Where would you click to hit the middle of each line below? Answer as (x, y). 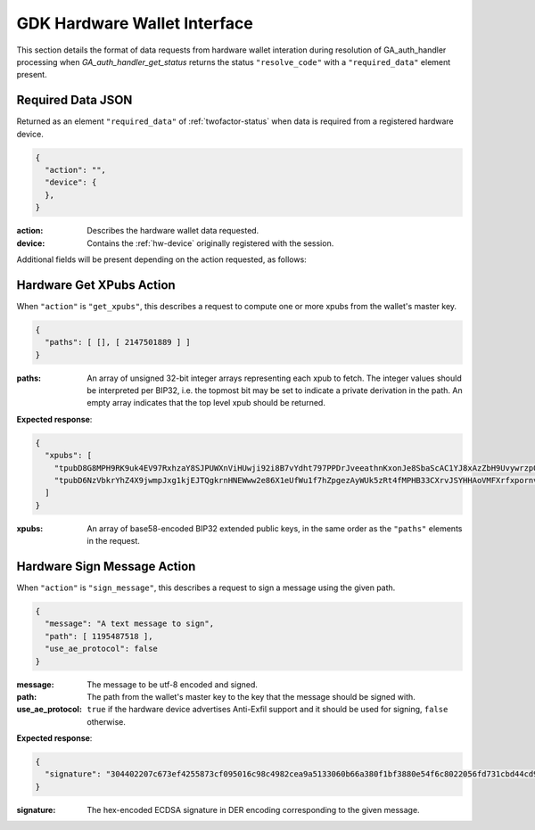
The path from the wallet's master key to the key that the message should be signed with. (251, 696)
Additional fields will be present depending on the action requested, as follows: (161, 259)
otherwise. (107, 721)
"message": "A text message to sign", (129, 624)
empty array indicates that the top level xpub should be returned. (206, 403)
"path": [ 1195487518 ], (99, 636)
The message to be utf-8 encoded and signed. (173, 684)
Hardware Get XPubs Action (96, 285)
